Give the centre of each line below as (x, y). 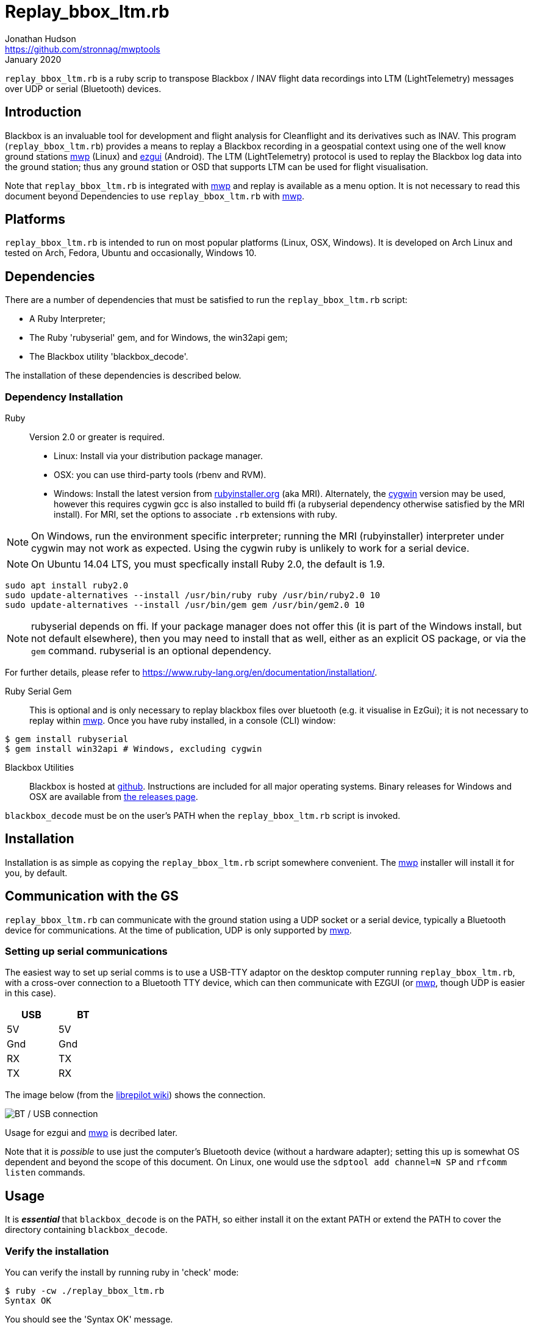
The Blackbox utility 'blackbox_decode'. (109, 357)
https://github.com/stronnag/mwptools (83, 49)
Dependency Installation (64, 397)
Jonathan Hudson (41, 38)
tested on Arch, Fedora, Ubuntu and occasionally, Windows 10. (131, 253)
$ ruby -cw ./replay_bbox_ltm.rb (85, 1291)
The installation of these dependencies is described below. (123, 376)
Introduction (43, 112)
